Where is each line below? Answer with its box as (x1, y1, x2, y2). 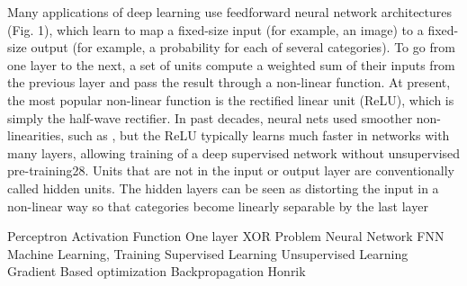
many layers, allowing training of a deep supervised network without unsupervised (7, 143, 461, 162)
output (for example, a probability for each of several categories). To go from (31, 38, 455, 57)
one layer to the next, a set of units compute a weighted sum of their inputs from (7, 55, 455, 74)
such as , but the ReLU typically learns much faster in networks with (67, 126, 450, 145)
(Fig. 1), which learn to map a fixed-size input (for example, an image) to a (7, 20, 424, 39)
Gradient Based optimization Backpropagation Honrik (7, 262, 306, 281)
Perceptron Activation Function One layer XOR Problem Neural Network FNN (7, 227, 445, 246)
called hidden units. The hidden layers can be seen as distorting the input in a (7, 178, 439, 197)
